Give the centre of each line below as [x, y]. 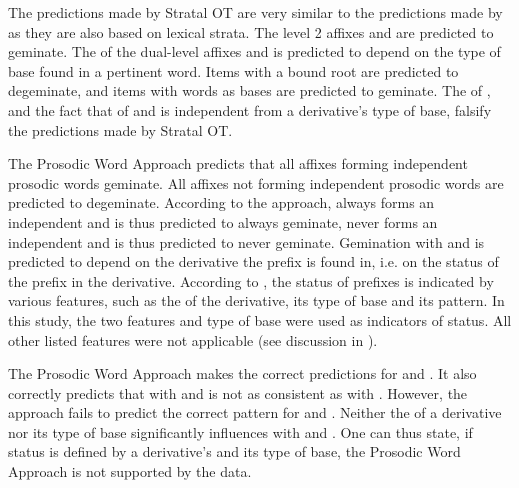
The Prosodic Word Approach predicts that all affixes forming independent [238, 163]
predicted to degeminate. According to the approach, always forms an [221, 202]
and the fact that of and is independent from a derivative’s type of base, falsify [250, 109]
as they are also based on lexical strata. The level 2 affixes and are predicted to [251, 31]
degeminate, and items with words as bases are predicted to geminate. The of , [249, 90]
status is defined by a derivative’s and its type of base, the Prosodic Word [234, 451]
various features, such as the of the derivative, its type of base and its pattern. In [256, 300]
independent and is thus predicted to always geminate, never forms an [223, 221]
